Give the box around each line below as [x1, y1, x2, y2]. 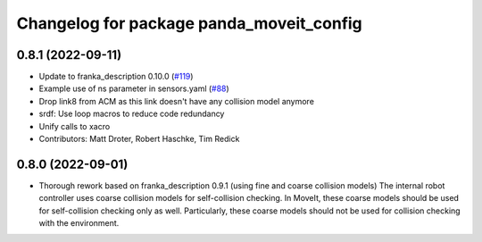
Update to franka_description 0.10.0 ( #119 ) [38, 71, 194, 82]
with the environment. [38, 218, 120, 229]
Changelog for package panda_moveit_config [16, 13, 363, 33]
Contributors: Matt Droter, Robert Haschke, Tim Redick [38, 134, 240, 145]
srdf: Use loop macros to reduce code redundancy [38, 108, 225, 120]
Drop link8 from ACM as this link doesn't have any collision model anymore [38, 96, 314, 106]
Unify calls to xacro [38, 121, 111, 131]
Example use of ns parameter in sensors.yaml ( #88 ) [38, 83, 229, 94]
